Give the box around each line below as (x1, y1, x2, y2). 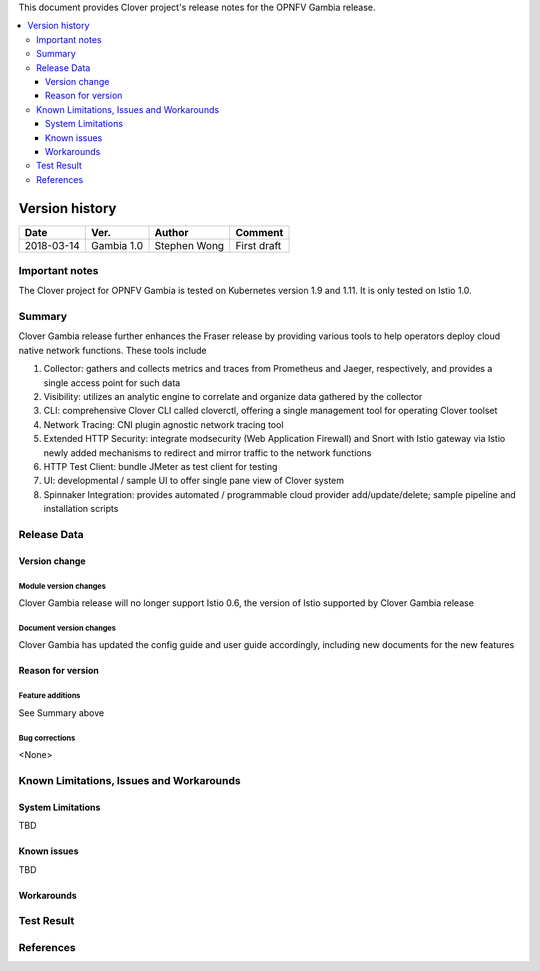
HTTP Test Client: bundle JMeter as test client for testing (43, 461, 278, 472)
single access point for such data (43, 376, 181, 389)
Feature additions (18, 691, 81, 701)
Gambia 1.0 (91, 238, 144, 252)
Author (154, 225, 189, 239)
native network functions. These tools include (18, 344, 207, 356)
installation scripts (43, 503, 119, 515)
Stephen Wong (154, 238, 225, 252)
